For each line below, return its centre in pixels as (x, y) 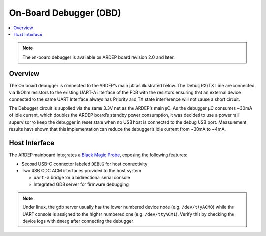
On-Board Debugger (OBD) (65, 13)
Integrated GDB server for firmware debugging (81, 184)
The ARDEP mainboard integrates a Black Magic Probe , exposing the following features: (98, 155)
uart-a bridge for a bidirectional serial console (82, 178)
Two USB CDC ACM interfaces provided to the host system (81, 170)
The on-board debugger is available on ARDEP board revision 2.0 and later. (99, 57)
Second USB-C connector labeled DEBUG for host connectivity (84, 164)
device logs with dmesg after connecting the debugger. (78, 221)
